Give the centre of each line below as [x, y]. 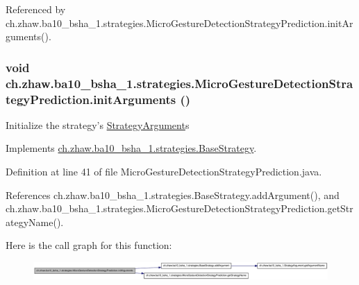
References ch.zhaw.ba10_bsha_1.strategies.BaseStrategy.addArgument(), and [173, 195]
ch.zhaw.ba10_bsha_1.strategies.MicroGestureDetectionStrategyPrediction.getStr [179, 208]
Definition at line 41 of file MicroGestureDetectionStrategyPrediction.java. [164, 172]
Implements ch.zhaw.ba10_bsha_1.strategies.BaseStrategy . [131, 148]
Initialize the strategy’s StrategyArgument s [98, 124]
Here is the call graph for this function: [89, 245]
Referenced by [36, 9]
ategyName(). [35, 222]
